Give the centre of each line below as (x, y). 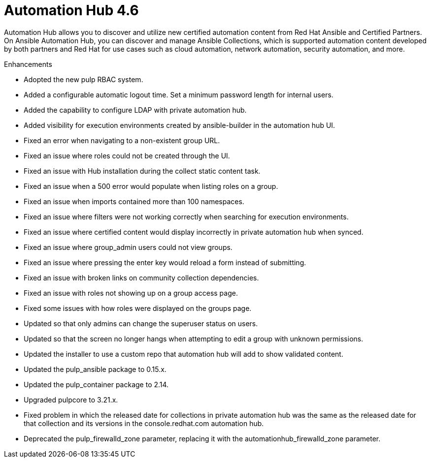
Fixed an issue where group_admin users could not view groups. (128, 247)
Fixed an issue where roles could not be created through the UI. (127, 155)
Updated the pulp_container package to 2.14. (96, 384)
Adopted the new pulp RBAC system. (83, 79)
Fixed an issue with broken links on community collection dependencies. (141, 277)
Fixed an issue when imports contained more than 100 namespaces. (134, 201)
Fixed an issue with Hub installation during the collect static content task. (142, 171)
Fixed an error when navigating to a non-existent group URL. (122, 140)
